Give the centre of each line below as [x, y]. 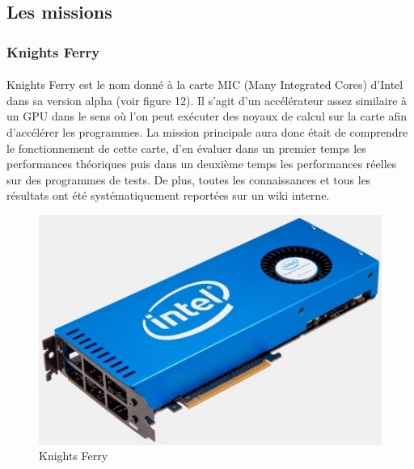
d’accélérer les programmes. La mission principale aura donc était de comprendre [207, 132]
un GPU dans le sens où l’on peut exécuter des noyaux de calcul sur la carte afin [207, 116]
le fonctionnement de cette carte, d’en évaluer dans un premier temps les [186, 148]
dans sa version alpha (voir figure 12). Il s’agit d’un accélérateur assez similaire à [207, 100]
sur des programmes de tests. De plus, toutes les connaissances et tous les [189, 179]
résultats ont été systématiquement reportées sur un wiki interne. [168, 195]
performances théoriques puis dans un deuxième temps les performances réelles [202, 164]
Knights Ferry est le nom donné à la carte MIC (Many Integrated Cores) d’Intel [205, 85]
